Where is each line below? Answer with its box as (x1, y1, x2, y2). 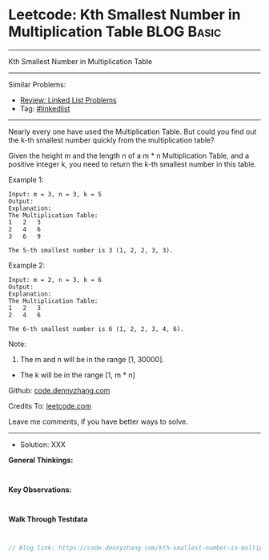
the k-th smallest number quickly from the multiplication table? (8, 135, 215, 145)
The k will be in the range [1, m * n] (19, 370, 136, 380)
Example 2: (8, 260, 46, 270)
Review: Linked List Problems (19, 95, 118, 105)
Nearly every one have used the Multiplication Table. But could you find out (8, 127, 257, 136)
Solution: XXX (19, 439, 66, 449)
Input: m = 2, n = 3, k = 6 (8, 276, 102, 284)
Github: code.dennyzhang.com (8, 385, 110, 395)
